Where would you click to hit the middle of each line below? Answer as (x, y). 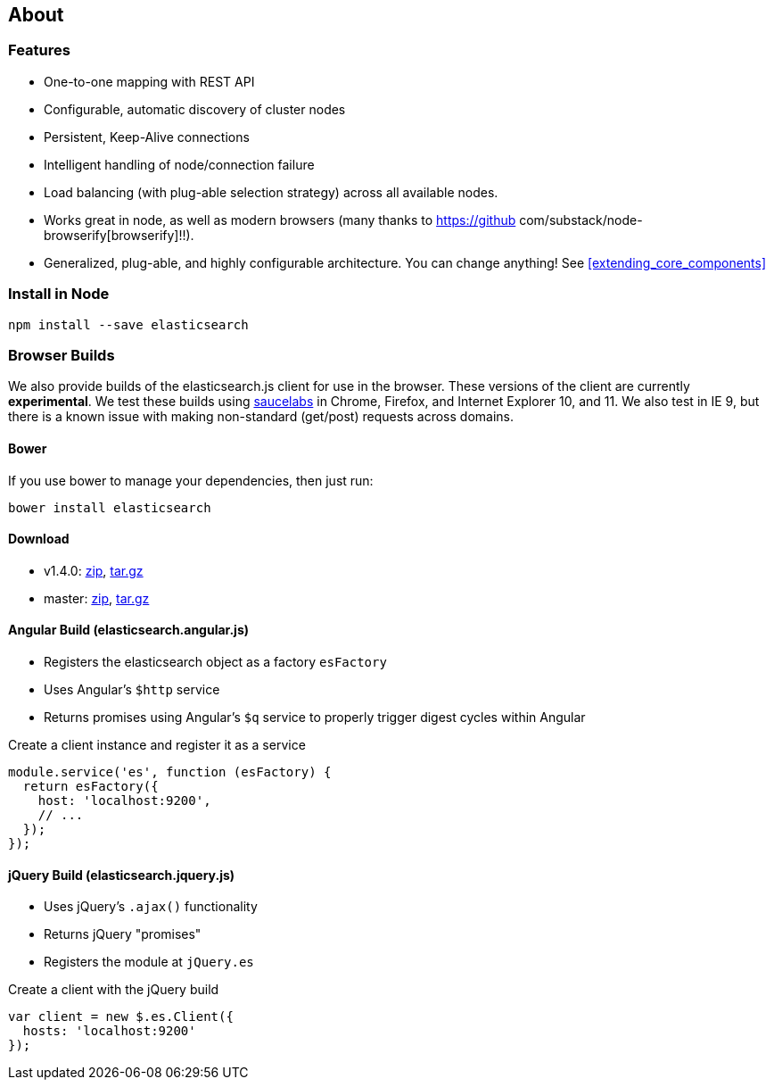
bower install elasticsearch (110, 507)
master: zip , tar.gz (97, 598)
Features (39, 50)
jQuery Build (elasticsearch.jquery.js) (122, 875)
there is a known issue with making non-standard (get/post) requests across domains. (261, 417)
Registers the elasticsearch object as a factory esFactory (215, 661)
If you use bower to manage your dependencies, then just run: (191, 480)
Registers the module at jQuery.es (149, 962)
